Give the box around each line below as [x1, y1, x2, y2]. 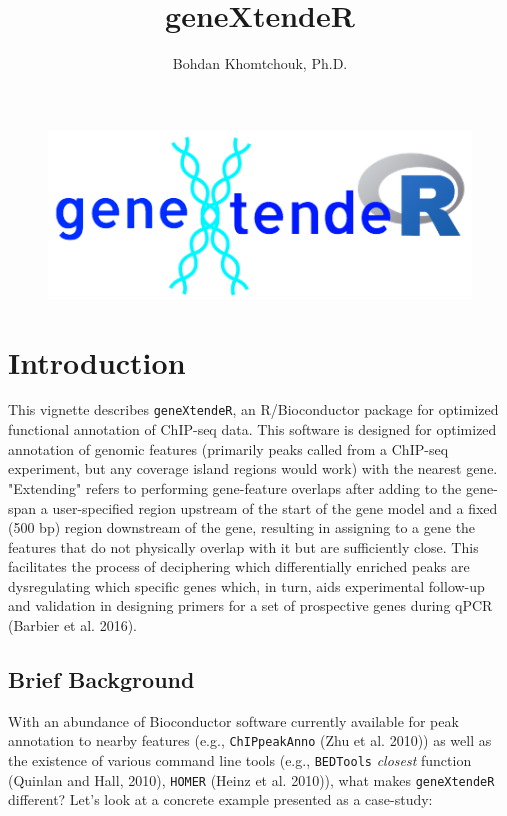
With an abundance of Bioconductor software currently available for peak [8, 710, 459, 731]
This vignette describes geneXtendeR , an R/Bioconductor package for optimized [8, 399, 499, 420]
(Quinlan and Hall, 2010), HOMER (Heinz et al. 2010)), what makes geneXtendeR [8, 769, 495, 790]
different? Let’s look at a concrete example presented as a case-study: [8, 789, 433, 810]
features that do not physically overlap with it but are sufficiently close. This [8, 536, 479, 557]
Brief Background [8, 664, 195, 695]
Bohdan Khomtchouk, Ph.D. [172, 53, 348, 74]
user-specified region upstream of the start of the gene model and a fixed [52, 497, 498, 518]
